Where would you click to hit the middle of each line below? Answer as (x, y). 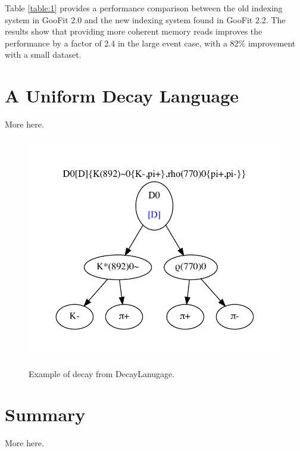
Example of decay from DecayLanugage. (102, 373)
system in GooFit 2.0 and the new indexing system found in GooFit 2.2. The (145, 19)
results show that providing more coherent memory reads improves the (134, 31)
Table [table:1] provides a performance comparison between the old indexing (144, 8)
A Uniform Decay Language (122, 96)
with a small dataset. (43, 55)
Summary (45, 414)
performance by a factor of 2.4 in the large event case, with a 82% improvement (150, 43)
